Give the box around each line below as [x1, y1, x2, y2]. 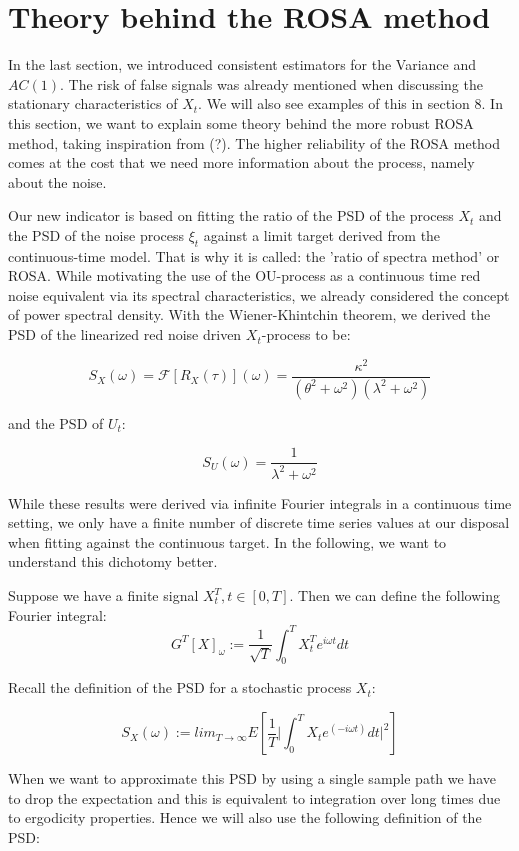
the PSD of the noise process [8, 224, 185, 245]
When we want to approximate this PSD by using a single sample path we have [8, 768, 496, 789]
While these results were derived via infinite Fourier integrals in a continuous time [8, 492, 512, 513]
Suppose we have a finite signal [8, 585, 199, 605]
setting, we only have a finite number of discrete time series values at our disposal [8, 512, 510, 533]
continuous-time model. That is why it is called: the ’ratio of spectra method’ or [8, 245, 500, 266]
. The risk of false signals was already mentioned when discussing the [59, 73, 483, 94]
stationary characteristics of [8, 93, 178, 114]
